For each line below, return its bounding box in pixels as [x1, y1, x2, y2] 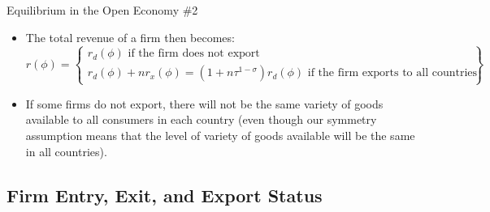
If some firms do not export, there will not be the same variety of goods [25, 95, 384, 112]
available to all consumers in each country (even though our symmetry [25, 111, 377, 128]
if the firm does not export [128, 48, 260, 60]
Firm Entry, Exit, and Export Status [7, 182, 323, 207]
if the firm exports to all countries [307, 67, 478, 79]
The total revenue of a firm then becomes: [25, 28, 235, 45]
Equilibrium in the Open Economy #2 [7, 2, 198, 18]
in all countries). [25, 142, 107, 159]
